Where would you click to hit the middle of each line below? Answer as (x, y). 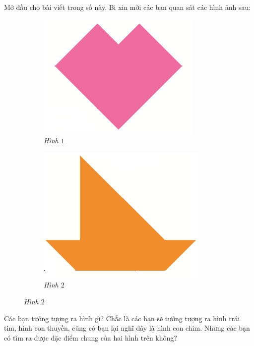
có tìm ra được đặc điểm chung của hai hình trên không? (91, 337)
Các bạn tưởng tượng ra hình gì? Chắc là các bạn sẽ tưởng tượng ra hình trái (122, 318)
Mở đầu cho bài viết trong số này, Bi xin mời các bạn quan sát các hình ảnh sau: (127, 7)
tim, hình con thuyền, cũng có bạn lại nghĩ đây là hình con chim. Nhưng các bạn (127, 328)
